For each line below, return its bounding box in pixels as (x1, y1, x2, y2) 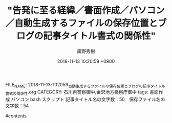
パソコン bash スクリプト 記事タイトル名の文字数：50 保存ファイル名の (11, 96, 165, 102)
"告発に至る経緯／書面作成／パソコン (7, 5, 165, 16)
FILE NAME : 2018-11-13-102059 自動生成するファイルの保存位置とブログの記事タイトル (5, 81, 165, 89)
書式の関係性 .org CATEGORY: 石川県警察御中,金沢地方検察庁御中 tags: (5, 89, 148, 96)
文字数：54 (5, 103, 29, 109)
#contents (5, 113, 27, 119)
